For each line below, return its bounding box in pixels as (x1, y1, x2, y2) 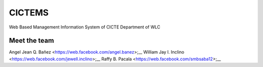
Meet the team (9, 37, 55, 45)
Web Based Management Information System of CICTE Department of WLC (9, 24, 161, 30)
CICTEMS (9, 7, 49, 18)
